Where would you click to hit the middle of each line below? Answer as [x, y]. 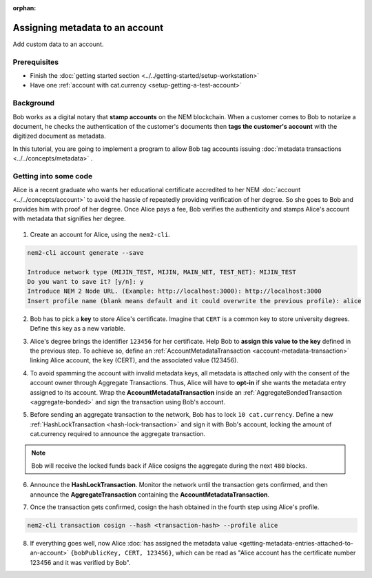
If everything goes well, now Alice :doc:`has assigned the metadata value [134, 543]
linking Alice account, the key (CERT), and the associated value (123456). [134, 360]
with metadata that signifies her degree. [70, 219]
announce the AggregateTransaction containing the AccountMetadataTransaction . [150, 494]
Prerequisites [35, 62]
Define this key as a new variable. [77, 329]
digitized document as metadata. [59, 136]
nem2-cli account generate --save [85, 252]
